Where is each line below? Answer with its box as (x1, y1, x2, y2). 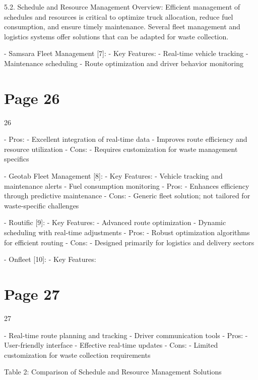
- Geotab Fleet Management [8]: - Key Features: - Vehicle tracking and (4, 171, 223, 181)
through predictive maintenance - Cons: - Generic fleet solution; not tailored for (4, 190, 250, 201)
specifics (4, 153, 29, 164)
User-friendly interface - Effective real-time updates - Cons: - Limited (4, 340, 218, 350)
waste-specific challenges (4, 200, 79, 210)
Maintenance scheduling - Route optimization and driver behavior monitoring (4, 58, 243, 68)
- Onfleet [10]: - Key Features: (4, 254, 96, 264)
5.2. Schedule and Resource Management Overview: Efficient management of (4, 2, 240, 12)
